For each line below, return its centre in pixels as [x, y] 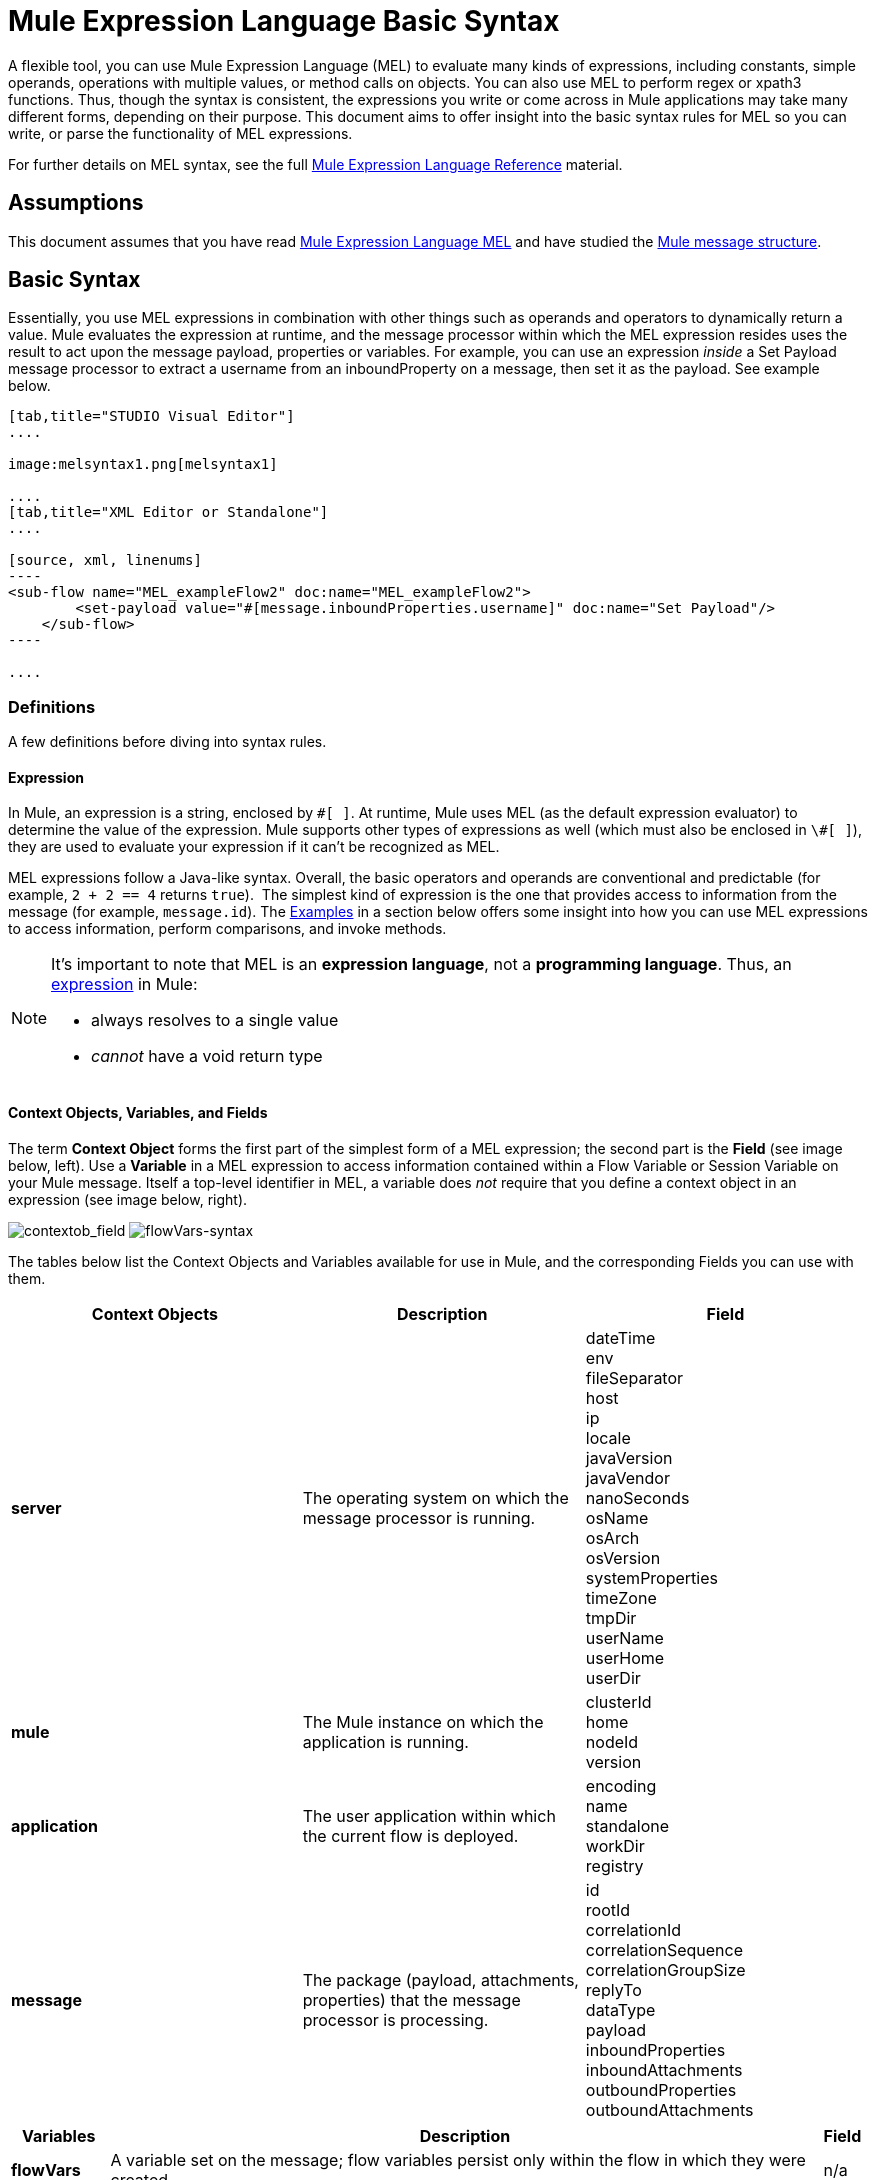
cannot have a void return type [207, 1056]
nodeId [612, 1741]
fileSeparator [634, 1377]
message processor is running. [419, 1517]
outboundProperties [661, 2089]
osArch [612, 1537]
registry [614, 1865]
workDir [615, 1845]
